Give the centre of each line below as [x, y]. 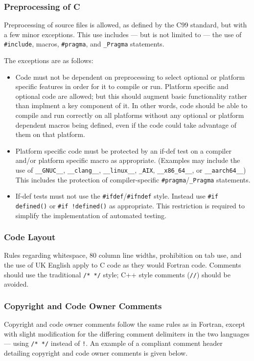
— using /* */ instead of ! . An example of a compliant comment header [113, 343]
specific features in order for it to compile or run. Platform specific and [122, 86]
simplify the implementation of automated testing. [91, 215]
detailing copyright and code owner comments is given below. [96, 352]
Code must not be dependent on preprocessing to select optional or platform [130, 77]
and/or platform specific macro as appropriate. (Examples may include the [128, 160]
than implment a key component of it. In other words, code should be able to [131, 105]
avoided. [16, 284]
